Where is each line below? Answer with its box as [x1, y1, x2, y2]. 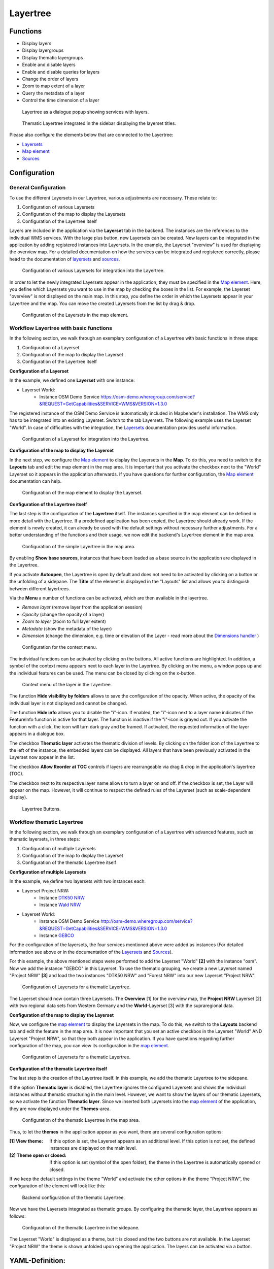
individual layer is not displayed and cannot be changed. [9, 700, 127, 706]
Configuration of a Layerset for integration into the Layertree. [22, 436, 150, 442]
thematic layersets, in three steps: [9, 836, 81, 842]
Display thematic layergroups [22, 54, 83, 60]
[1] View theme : [9, 1138, 43, 1144]
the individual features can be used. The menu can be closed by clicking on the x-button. [9, 670, 196, 676]
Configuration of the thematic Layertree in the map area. [22, 1117, 140, 1123]
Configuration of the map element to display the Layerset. [22, 490, 143, 496]
